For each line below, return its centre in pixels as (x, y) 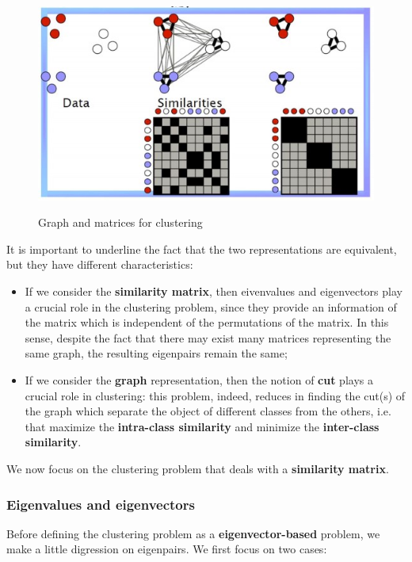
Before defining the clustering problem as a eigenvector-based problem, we (193, 533)
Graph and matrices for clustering (120, 222)
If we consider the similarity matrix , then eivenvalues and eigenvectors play (214, 291)
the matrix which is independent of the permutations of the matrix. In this (207, 322)
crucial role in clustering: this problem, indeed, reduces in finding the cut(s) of (215, 395)
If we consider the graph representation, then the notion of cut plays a (199, 380)
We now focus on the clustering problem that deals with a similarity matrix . (198, 468)
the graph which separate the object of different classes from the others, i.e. (208, 411)
